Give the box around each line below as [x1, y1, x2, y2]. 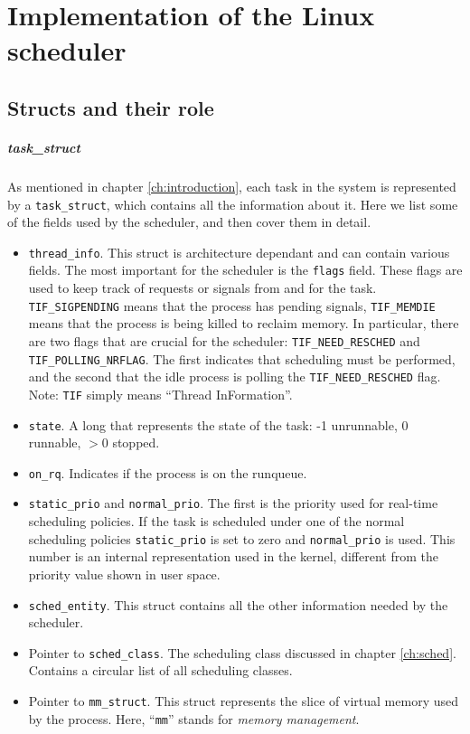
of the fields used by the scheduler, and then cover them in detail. [7, 212, 371, 231]
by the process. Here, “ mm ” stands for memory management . [28, 709, 360, 728]
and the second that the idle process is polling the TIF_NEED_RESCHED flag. [28, 367, 441, 386]
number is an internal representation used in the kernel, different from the [28, 547, 438, 566]
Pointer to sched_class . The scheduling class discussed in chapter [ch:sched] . [28, 643, 456, 662]
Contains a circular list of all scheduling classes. [28, 661, 293, 680]
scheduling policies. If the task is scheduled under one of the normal [28, 512, 405, 531]
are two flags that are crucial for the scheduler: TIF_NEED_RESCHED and [28, 331, 420, 350]
